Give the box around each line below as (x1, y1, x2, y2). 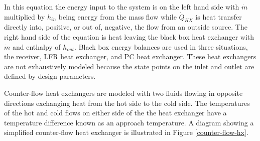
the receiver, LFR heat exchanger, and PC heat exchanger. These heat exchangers (4, 51, 256, 62)
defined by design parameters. (4, 71, 96, 81)
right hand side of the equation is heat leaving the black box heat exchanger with (4, 31, 254, 42)
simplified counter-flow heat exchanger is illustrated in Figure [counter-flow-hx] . (4, 127, 248, 137)
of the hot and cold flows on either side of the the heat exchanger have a (4, 107, 227, 118)
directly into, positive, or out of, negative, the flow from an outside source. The (4, 22, 247, 32)
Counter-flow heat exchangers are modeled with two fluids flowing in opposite (4, 87, 243, 98)
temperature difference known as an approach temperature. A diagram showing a (4, 117, 254, 127)
